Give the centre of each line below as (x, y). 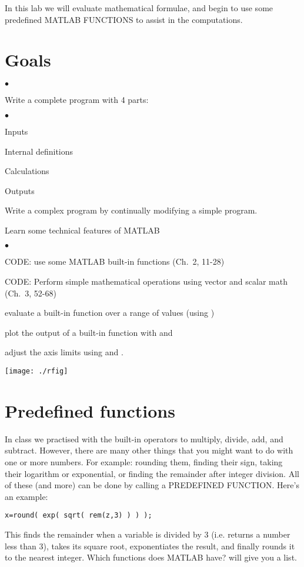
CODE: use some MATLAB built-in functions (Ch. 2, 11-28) (115, 261)
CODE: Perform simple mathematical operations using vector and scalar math (146, 281)
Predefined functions (90, 410)
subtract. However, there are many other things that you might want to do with (149, 450)
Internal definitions (39, 151)
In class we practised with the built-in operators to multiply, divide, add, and (144, 438)
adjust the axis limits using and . (64, 352)
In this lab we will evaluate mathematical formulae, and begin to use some (139, 8)
